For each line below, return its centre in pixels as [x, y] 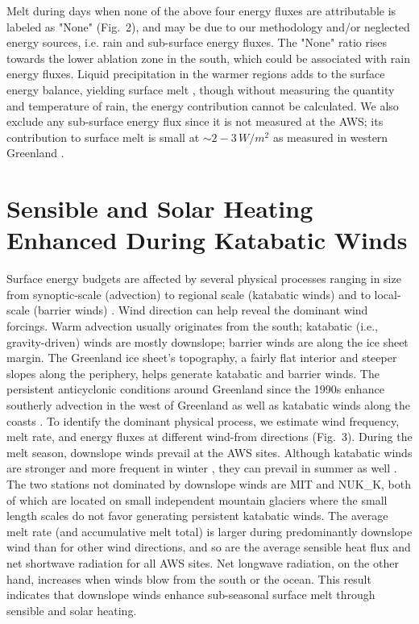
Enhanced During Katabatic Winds [207, 240]
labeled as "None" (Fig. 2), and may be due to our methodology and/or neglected [208, 26]
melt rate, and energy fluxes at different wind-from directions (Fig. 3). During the [209, 437]
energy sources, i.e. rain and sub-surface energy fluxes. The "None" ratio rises [197, 42]
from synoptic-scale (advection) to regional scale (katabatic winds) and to [189, 294]
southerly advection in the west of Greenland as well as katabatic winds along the [209, 405]
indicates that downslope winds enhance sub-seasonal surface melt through [191, 595]
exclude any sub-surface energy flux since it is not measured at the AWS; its [195, 121]
